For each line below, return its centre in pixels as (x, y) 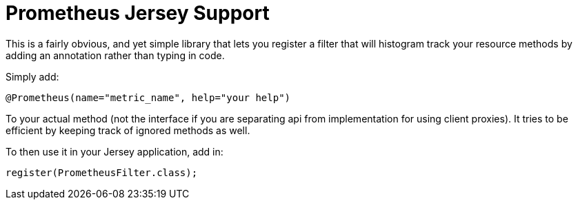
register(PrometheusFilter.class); (102, 172)
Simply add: (32, 76)
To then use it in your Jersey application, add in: (114, 151)
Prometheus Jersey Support (138, 13)
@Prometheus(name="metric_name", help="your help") (148, 97)
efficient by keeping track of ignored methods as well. (128, 130)
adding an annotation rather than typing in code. (115, 55)
